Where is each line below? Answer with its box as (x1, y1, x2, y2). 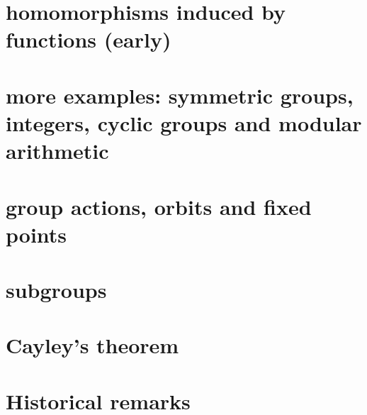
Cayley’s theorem (6, 331, 179, 360)
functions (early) (6, 25, 171, 54)
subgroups (6, 275, 107, 304)
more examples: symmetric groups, (6, 80, 354, 109)
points (6, 219, 67, 248)
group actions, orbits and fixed (6, 192, 312, 221)
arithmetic (6, 136, 109, 165)
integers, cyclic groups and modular (6, 108, 362, 137)
